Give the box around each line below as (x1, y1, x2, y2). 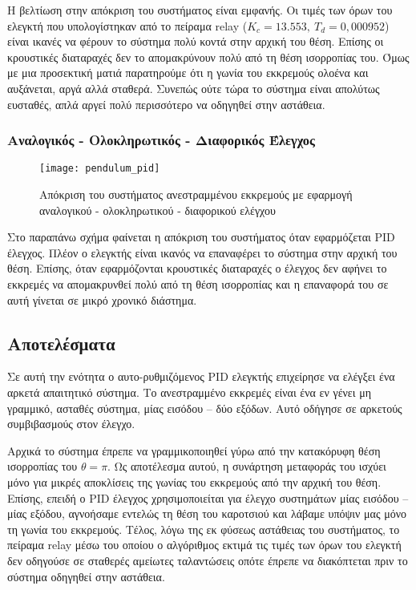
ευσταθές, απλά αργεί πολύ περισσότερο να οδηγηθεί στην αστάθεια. (7, 95, 325, 112)
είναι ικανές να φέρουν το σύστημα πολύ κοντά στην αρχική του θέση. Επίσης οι (7, 33, 384, 50)
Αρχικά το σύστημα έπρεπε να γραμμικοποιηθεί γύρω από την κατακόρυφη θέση (7, 442, 381, 459)
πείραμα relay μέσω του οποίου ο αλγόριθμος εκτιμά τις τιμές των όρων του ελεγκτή (7, 536, 402, 553)
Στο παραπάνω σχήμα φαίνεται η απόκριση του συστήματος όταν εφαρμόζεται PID (7, 228, 395, 245)
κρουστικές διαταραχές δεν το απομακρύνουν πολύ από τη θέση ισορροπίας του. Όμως (7, 48, 410, 65)
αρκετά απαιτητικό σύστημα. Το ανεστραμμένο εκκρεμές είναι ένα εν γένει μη (7, 383, 371, 400)
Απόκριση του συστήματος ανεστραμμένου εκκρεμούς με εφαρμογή (39, 186, 353, 203)
